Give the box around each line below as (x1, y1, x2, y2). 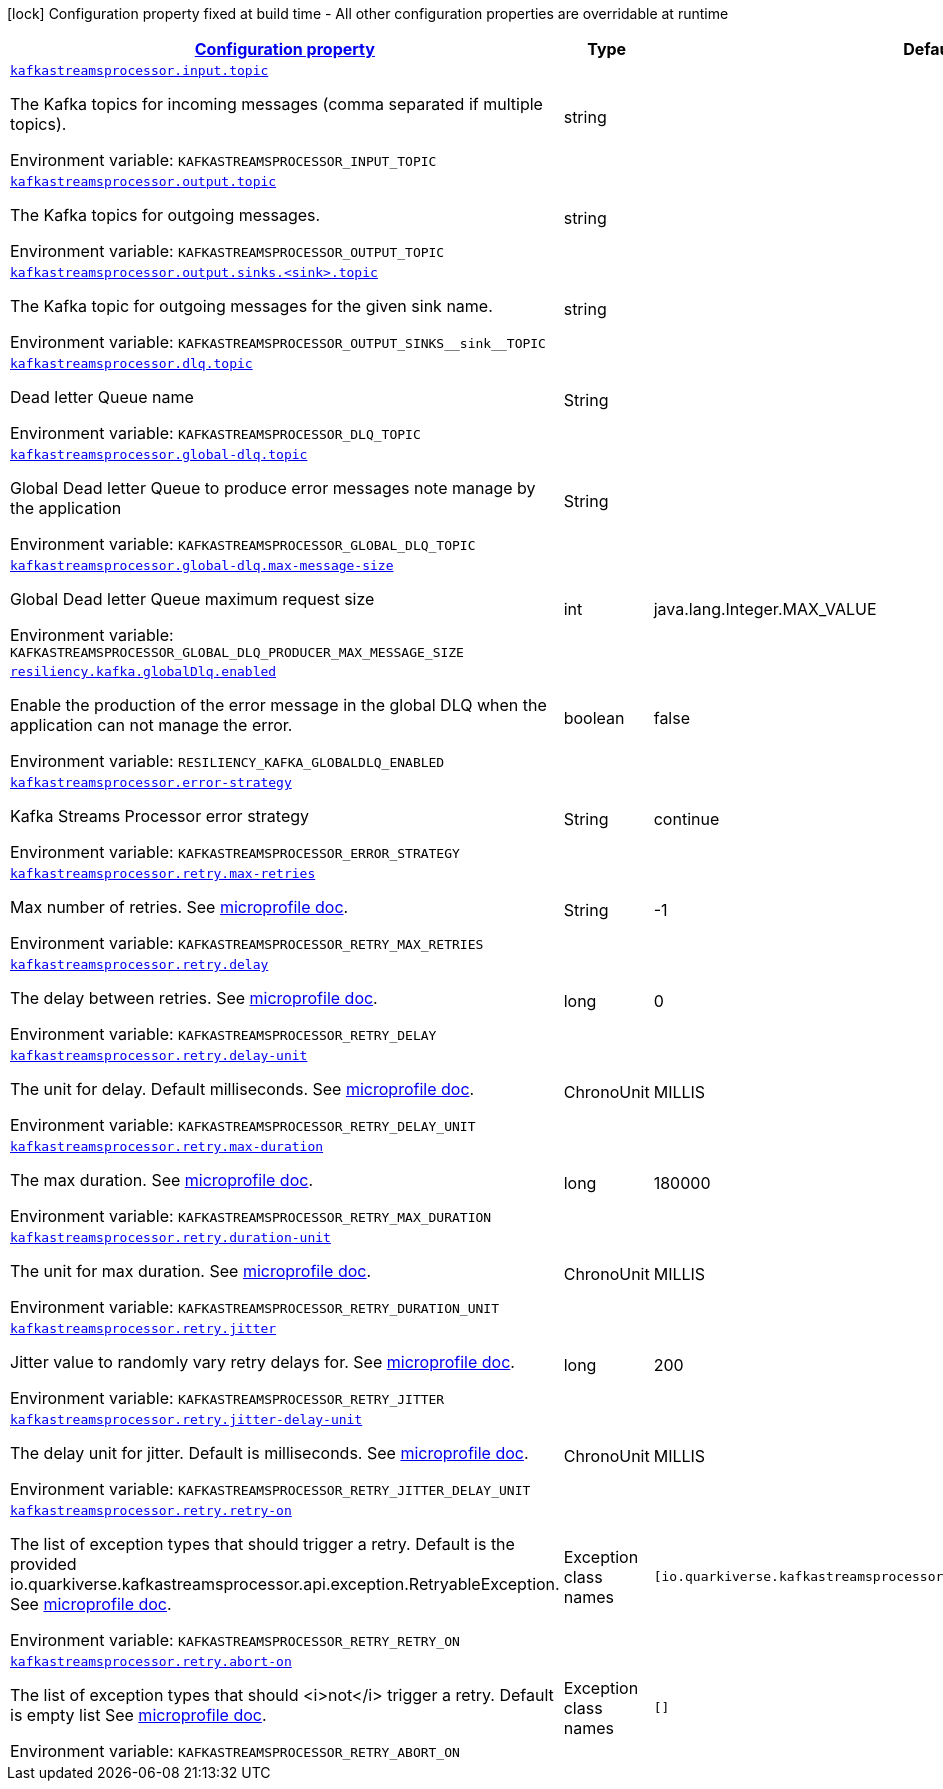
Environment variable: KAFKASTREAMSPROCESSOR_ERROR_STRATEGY (10, 842, 460, 862)
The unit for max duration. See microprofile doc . (10, 1261, 372, 1281)
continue (653, 808, 720, 829)
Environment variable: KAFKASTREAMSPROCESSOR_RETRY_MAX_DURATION (10, 1206, 492, 1226)
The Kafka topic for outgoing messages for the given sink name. (10, 296, 493, 316)
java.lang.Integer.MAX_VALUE (653, 599, 877, 619)
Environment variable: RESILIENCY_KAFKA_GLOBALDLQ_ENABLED (10, 751, 445, 771)
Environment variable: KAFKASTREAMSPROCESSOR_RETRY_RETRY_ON (10, 1630, 460, 1650)
